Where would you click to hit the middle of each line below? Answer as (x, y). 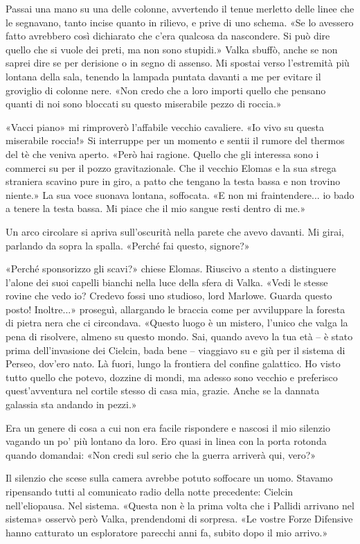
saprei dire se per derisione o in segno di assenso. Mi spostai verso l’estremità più (178, 63)
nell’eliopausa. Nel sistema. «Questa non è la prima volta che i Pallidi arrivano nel (180, 505)
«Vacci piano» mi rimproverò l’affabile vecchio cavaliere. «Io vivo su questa (165, 126)
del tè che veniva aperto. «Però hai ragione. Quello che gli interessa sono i (162, 153)
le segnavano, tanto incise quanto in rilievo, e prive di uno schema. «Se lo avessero (180, 22)
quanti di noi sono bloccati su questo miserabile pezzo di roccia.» (144, 104)
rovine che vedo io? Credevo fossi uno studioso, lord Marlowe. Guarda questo (169, 296)
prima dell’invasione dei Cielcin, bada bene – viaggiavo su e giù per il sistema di (175, 350)
